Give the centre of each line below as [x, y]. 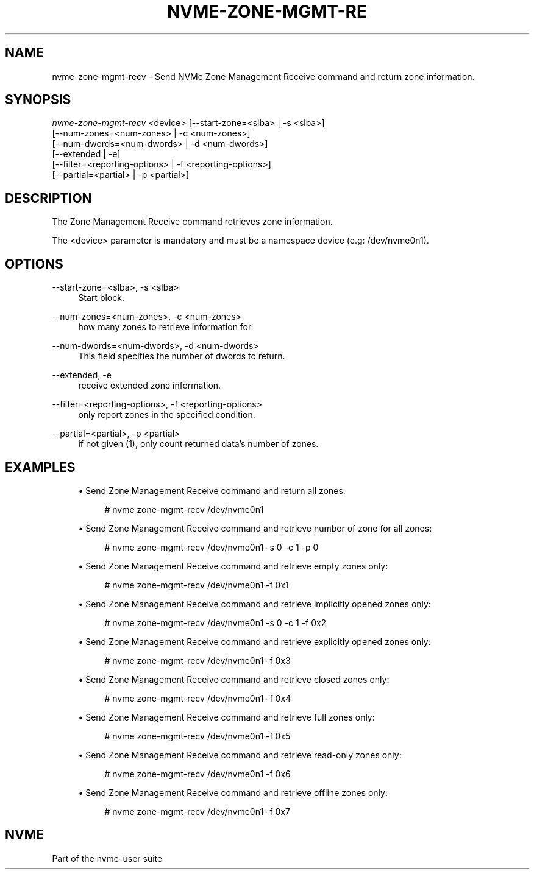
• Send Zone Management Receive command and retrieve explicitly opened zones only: [255, 641]
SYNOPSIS [38, 100]
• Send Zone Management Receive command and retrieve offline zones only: [233, 792]
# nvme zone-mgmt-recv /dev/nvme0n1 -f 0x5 [198, 736]
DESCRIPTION [48, 198]
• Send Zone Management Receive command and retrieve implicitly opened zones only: [255, 604]
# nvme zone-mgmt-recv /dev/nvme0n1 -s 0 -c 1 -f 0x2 [215, 622]
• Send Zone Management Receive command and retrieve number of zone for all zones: [255, 528]
